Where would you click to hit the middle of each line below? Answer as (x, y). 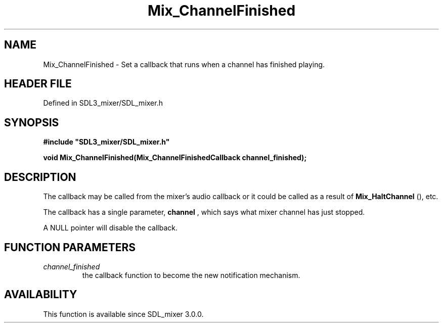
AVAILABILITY (41, 295)
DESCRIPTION (40, 177)
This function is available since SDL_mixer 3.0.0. (123, 314)
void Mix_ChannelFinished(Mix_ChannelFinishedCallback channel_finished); (175, 158)
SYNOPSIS (32, 122)
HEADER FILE (38, 84)
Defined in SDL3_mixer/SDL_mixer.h (103, 103)
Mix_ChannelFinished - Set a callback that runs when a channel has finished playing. (184, 64)
